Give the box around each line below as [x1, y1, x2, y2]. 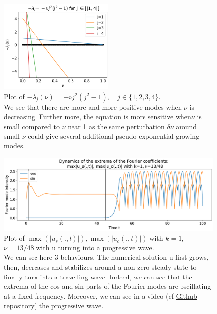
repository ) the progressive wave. [4, 300, 104, 311]
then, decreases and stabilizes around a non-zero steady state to [4, 262, 197, 272]
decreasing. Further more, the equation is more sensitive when [4, 111, 191, 122]
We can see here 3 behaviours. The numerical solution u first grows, [4, 252, 209, 262]
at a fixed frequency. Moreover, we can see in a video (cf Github [4, 290, 197, 301]
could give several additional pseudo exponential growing [28, 131, 200, 141]
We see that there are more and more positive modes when [4, 102, 182, 112]
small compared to [4, 121, 60, 131]
